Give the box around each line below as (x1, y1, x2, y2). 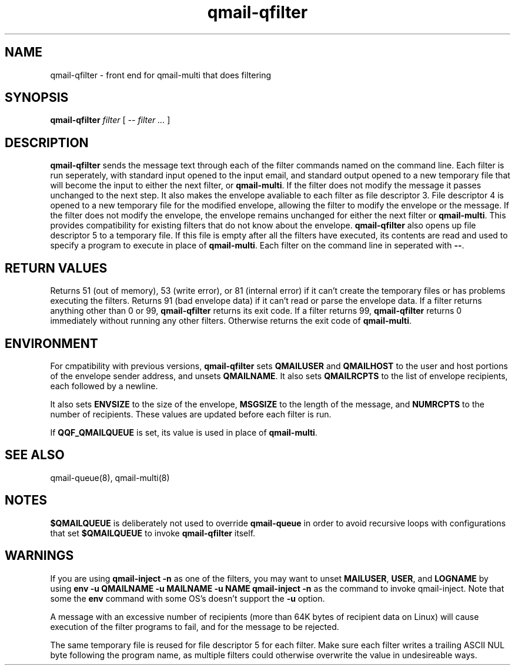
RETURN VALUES (5, 260, 108, 276)
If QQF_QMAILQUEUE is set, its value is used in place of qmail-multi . (50, 427, 317, 437)
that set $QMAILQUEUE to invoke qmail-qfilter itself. (50, 528, 256, 538)
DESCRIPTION (5, 135, 89, 150)
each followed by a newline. (50, 380, 158, 391)
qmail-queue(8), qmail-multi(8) (50, 472, 170, 483)
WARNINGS (5, 548, 74, 563)
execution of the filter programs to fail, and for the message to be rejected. (50, 621, 339, 632)
